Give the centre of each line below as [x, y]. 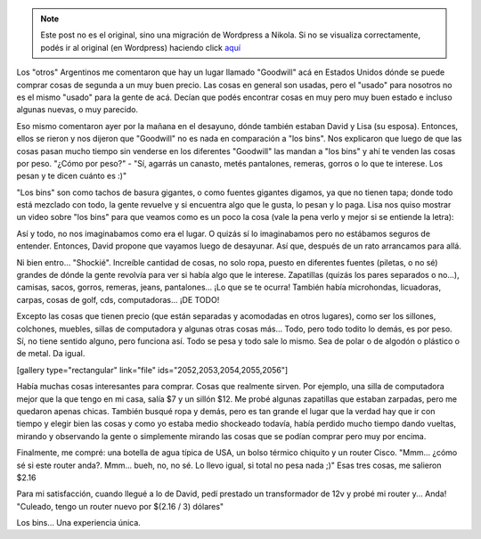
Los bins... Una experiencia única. [79, 523]
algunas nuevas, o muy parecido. [77, 110]
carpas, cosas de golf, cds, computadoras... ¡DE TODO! [118, 299]
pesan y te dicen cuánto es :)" [72, 176]
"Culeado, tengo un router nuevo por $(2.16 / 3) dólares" [120, 506]
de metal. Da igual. [51, 354]
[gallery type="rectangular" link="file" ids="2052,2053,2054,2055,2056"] [152, 370]
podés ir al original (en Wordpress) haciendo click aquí [140, 47]
